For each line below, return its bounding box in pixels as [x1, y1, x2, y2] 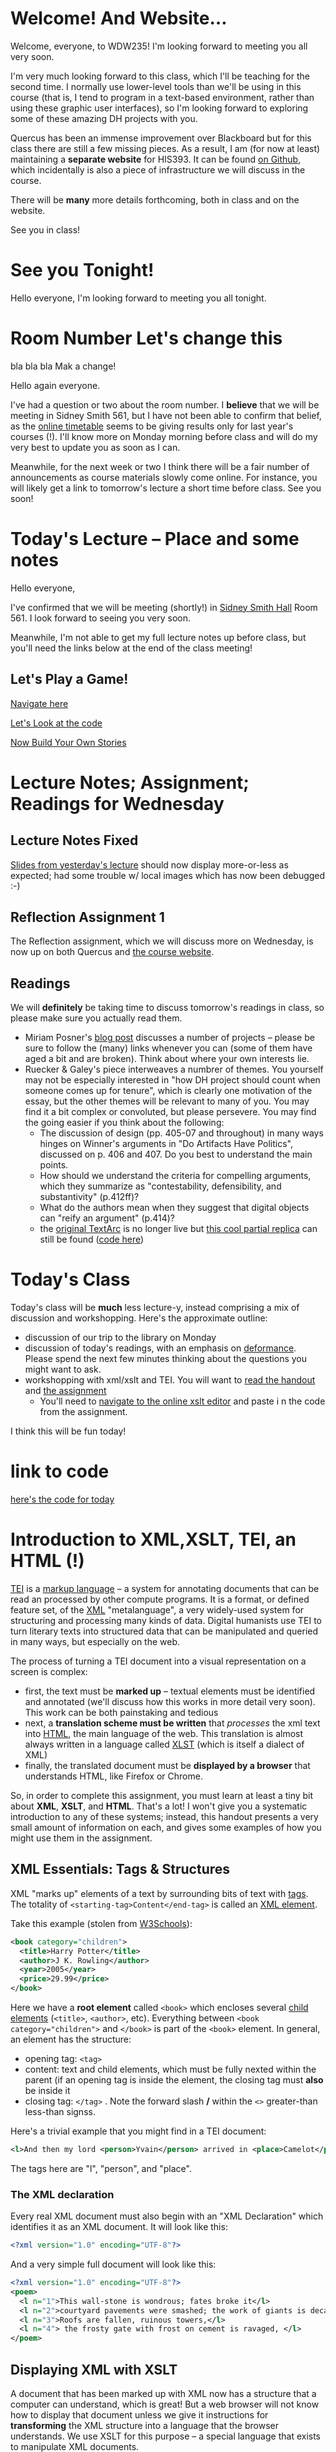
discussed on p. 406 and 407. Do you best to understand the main [39, 1148, 313, 1161]
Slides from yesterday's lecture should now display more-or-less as [10, 858, 289, 871]
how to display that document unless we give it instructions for [10, 2409, 269, 2421]
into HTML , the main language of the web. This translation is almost [24, 1728, 304, 1739]
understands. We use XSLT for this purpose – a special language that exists [10, 2430, 322, 2442]
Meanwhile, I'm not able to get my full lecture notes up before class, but [10, 631, 307, 643]
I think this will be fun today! [10, 1425, 127, 1437]
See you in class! [10, 223, 81, 236]
